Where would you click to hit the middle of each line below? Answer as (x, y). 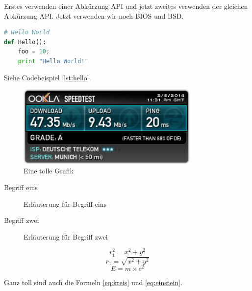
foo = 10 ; (34, 52)
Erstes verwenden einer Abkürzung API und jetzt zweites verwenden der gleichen (126, 6)
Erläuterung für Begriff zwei (66, 236)
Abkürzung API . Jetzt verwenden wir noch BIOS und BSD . (94, 15)
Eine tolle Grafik (49, 171)
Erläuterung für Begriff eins (65, 204)
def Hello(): (25, 42)
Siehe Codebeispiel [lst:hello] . (48, 77)
